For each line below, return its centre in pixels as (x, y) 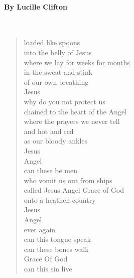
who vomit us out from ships (68, 180)
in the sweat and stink (58, 72)
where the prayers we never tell (72, 121)
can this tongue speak (57, 239)
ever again (40, 229)
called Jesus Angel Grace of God (74, 190)
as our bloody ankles (56, 141)
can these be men (51, 170)
